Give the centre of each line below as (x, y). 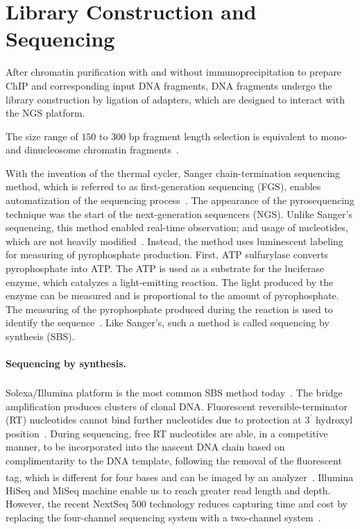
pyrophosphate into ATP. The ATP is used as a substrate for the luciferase (165, 268)
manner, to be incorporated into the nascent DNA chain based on (145, 447)
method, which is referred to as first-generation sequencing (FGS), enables (163, 186)
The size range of (42, 136)
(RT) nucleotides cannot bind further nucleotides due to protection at (154, 420)
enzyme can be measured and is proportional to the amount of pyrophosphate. (172, 295)
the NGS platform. (45, 113)
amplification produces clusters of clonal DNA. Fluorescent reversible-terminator (177, 406)
